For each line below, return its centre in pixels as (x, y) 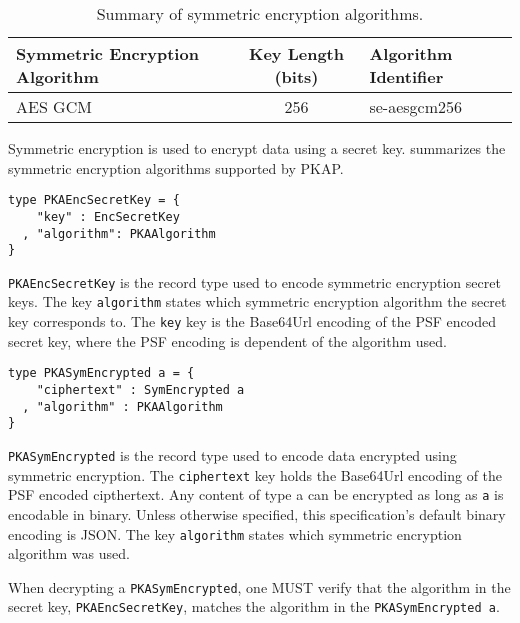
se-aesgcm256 (415, 106)
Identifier (406, 76)
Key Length (296, 53)
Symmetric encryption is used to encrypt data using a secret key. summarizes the (257, 148)
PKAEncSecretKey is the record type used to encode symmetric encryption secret (254, 281)
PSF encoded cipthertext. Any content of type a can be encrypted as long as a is (256, 494)
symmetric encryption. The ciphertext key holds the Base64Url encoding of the (255, 474)
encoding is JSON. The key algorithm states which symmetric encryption (235, 533)
